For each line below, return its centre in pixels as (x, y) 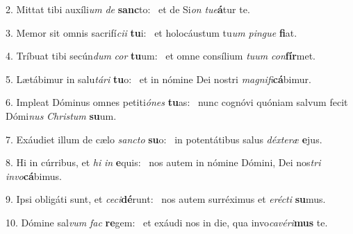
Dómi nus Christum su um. (61, 115)
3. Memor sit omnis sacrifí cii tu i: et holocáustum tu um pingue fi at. (151, 32)
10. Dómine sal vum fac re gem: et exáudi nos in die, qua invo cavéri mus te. (167, 222)
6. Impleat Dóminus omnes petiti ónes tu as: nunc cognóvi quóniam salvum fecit (177, 102)
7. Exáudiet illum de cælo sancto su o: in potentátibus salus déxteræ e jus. (164, 139)
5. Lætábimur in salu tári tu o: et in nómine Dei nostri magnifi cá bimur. (158, 79)
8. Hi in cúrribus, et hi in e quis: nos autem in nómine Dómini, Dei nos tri (163, 162)
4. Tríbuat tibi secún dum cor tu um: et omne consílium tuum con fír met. (161, 56)
